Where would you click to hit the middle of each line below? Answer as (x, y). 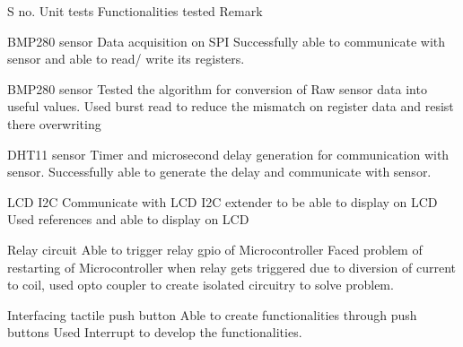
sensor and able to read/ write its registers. (126, 59)
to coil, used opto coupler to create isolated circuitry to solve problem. (201, 285)
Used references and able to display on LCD (128, 219)
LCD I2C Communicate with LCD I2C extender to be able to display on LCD (223, 201)
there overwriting (54, 123)
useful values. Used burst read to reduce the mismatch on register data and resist (231, 106)
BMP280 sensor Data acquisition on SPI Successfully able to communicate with (227, 41)
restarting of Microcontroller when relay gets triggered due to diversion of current (232, 267)
